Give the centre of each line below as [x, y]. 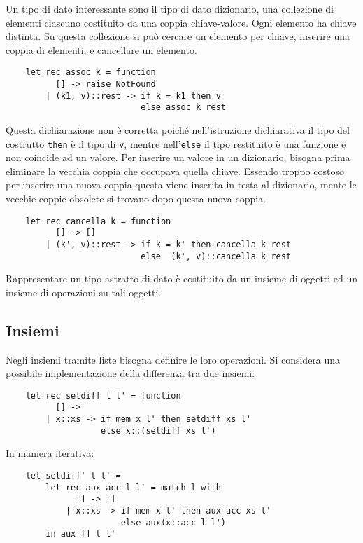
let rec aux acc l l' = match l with [133, 487]
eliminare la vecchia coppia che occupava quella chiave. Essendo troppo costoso [175, 171]
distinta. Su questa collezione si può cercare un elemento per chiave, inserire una [178, 36]
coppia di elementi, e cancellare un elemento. [101, 49]
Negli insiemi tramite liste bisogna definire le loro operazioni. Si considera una [173, 359]
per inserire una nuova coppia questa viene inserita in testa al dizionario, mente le [181, 185]
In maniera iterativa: [50, 453]
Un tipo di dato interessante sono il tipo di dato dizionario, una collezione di [170, 8]
